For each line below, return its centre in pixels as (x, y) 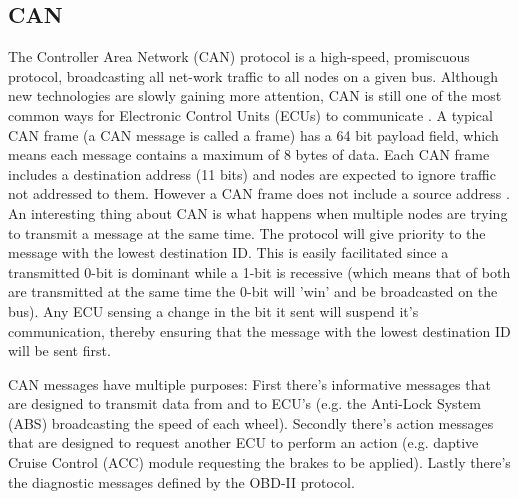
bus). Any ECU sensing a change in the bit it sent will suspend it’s (213, 310)
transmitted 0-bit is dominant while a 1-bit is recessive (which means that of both (259, 271)
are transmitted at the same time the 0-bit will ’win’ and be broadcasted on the (253, 291)
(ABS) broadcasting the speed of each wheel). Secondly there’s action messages (251, 422)
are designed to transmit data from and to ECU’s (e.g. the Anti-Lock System (244, 403)
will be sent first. (59, 350)
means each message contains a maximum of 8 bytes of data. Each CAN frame (249, 154)
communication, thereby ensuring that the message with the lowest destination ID (259, 330)
